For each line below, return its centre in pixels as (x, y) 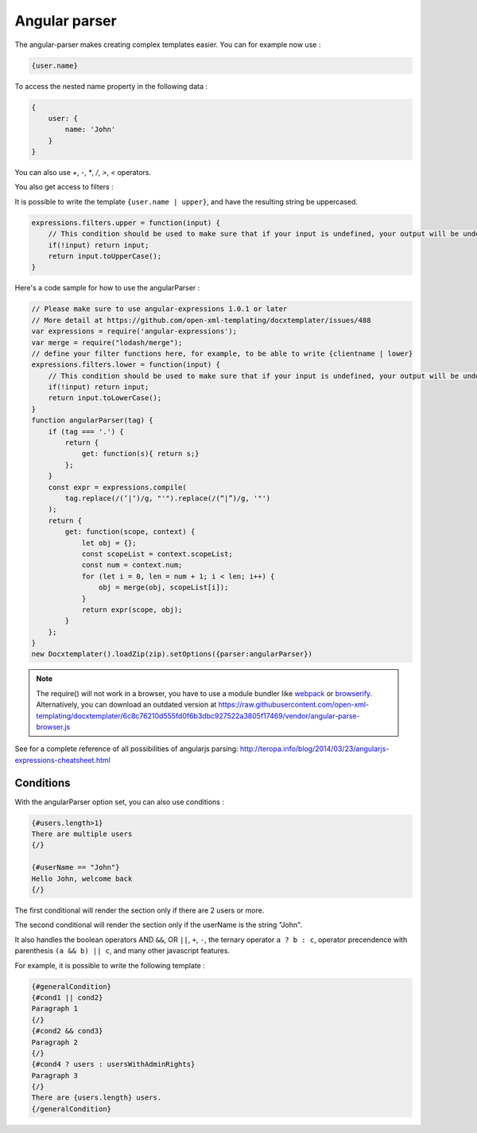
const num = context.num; (132, 565)
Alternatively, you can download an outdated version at (126, 705)
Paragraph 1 (55, 1009)
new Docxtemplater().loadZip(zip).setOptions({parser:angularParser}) (172, 654)
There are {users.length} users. (97, 1098)
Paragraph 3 (55, 1075)
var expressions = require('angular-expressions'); (134, 331)
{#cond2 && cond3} (67, 1031)
